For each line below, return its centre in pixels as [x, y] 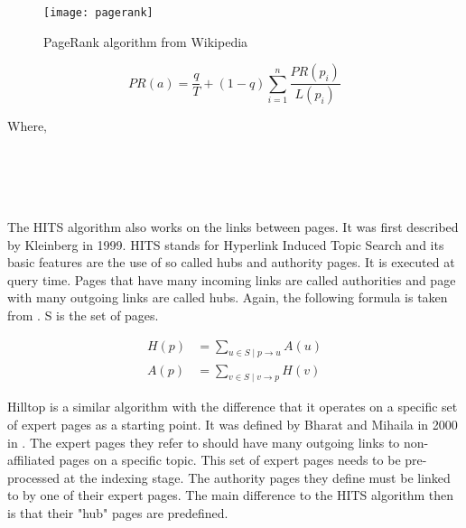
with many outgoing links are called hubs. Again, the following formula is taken [228, 297]
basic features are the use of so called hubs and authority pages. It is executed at [231, 262]
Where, [27, 126]
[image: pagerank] [98, 13]
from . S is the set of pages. [83, 315]
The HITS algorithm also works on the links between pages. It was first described [233, 227]
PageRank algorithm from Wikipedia [146, 41]
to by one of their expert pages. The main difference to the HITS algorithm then [231, 495]
